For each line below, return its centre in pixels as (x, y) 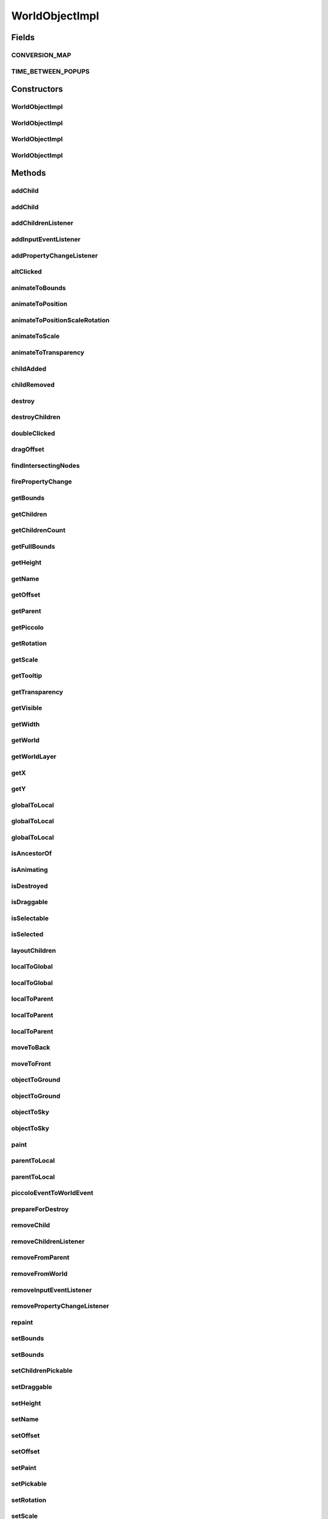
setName (25, 1419)
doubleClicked (33, 433)
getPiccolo (27, 627)
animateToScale (36, 336)
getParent (26, 611)
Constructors (37, 89)
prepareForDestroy (40, 1209)
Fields (23, 37)
